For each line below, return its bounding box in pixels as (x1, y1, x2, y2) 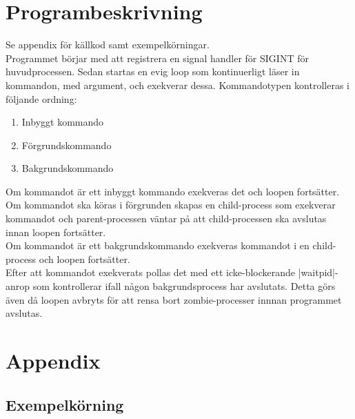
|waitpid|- (298, 265, 338, 280)
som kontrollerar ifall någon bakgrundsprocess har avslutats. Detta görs (32, 279, 336, 293)
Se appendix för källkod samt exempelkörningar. (6, 37, 210, 52)
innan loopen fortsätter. (6, 224, 106, 239)
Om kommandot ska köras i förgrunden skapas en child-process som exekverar (6, 197, 336, 212)
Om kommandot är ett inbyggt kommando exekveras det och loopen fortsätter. (6, 184, 340, 198)
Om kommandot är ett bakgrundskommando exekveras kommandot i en (6, 238, 310, 253)
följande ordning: (6, 91, 77, 106)
